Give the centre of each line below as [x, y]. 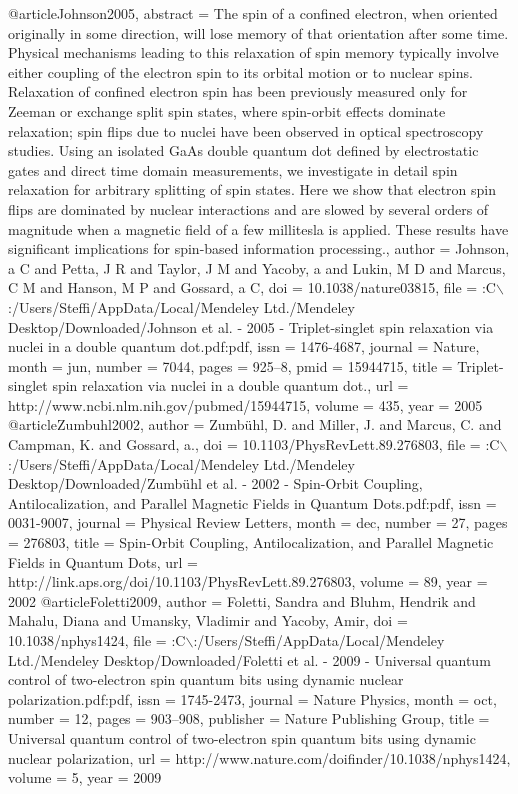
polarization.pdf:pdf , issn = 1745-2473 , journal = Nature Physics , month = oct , [252, 698]
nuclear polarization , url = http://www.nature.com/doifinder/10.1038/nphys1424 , [259, 757]
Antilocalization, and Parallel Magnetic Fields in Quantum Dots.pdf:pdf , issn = [252, 502]
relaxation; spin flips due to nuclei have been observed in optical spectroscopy [246, 130]
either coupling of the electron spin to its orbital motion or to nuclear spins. [240, 71]
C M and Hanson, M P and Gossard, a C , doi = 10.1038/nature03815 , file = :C [252, 287]
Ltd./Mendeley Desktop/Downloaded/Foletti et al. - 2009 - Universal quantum [249, 659]
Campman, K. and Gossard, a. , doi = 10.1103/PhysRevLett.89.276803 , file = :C [254, 444]
